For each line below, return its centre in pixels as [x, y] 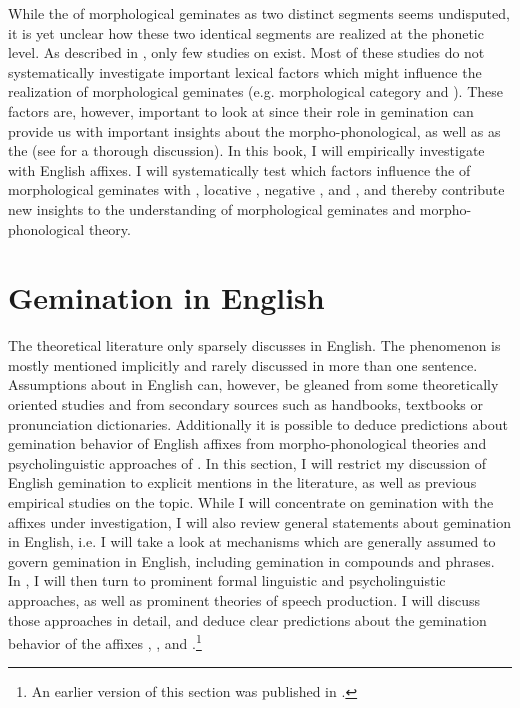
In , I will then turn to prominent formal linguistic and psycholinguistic [227, 580]
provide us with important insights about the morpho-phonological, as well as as [254, 130]
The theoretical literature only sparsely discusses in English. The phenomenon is [254, 345]
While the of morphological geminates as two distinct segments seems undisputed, [259, 13]
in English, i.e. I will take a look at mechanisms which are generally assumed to [252, 541]
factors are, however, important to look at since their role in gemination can [241, 110]
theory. [109, 228]
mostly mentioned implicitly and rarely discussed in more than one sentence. [243, 364]
